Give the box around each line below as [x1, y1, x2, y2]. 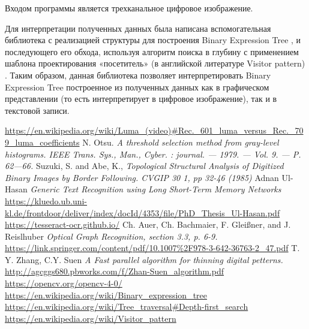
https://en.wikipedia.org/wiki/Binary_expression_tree [5, 288, 208, 301]
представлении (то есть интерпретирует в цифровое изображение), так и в [5, 92, 277, 105]
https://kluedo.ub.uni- [5, 194, 88, 207]
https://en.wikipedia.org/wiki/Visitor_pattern [5, 312, 176, 324]
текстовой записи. [5, 104, 70, 116]
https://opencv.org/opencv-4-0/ [5, 277, 122, 289]
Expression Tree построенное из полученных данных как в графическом [5, 80, 269, 93]
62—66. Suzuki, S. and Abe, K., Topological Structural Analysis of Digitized [5, 159, 284, 172]
